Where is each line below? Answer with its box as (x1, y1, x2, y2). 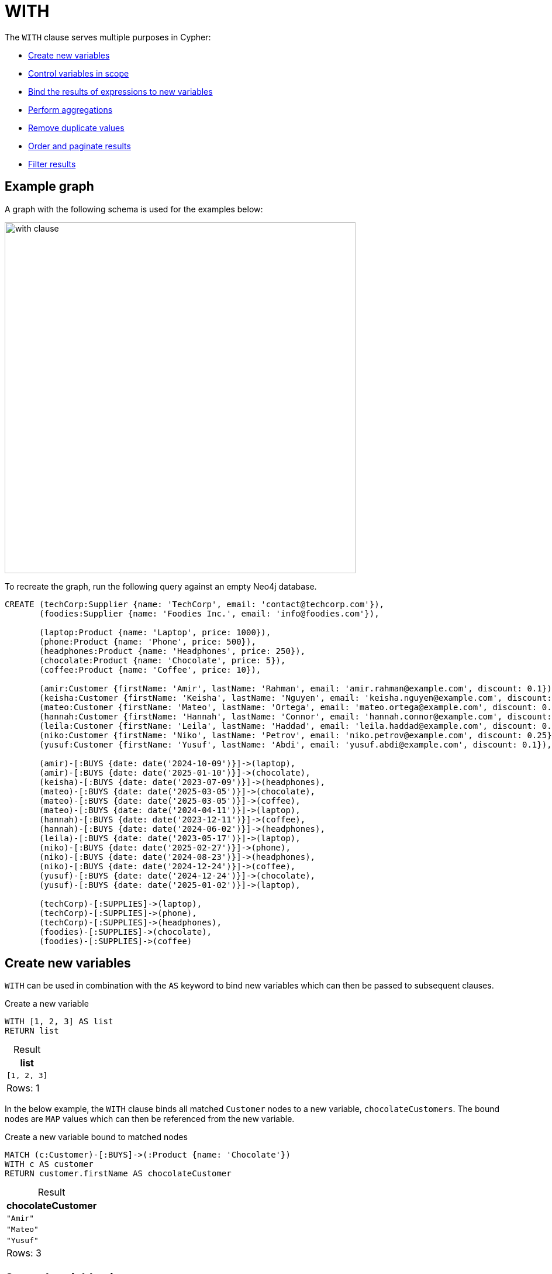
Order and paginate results (28, 140, 131, 151)
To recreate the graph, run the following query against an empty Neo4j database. (5, 581, 317, 591)
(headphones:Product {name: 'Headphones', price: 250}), (39, 646, 306, 656)
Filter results (28, 159, 76, 169)
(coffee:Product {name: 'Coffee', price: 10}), (39, 664, 261, 674)
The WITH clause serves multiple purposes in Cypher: (5, 32, 211, 42)
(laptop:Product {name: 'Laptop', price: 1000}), (39, 627, 271, 637)
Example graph (5, 179, 94, 194)
